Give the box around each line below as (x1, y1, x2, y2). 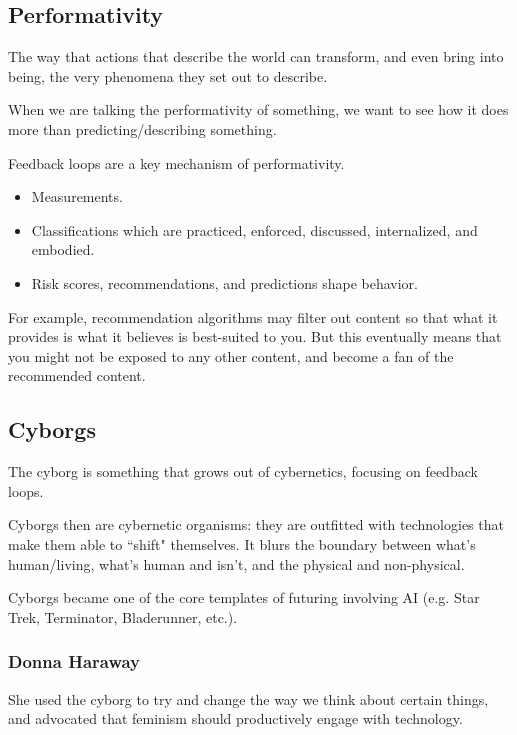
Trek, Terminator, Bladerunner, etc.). (8, 606, 238, 627)
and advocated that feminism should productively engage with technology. (8, 708, 463, 729)
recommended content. (8, 365, 146, 386)
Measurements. (31, 186, 123, 207)
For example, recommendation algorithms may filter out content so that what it (8, 306, 498, 327)
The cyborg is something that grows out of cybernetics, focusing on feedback (8, 461, 478, 482)
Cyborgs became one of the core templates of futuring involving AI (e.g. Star (8, 587, 480, 608)
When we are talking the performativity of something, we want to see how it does (8, 99, 509, 120)
